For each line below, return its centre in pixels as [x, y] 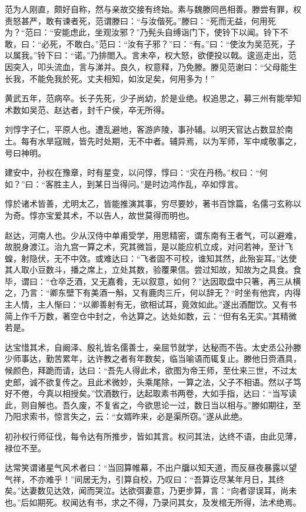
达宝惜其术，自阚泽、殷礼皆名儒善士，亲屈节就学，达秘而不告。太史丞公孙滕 [153, 347]
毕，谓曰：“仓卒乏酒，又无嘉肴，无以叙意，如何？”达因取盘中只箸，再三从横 [153, 281]
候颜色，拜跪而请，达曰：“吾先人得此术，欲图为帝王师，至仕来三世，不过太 [151, 370]
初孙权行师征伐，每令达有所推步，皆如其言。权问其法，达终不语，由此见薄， [153, 436]
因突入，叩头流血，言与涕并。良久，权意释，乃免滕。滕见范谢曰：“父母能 [147, 66]
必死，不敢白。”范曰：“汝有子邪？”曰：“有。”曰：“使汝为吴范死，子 [169, 43]
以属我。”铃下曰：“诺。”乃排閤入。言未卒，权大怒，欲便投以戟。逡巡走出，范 [151, 55]
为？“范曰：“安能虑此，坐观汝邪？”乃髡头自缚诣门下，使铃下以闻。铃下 [142, 32]
